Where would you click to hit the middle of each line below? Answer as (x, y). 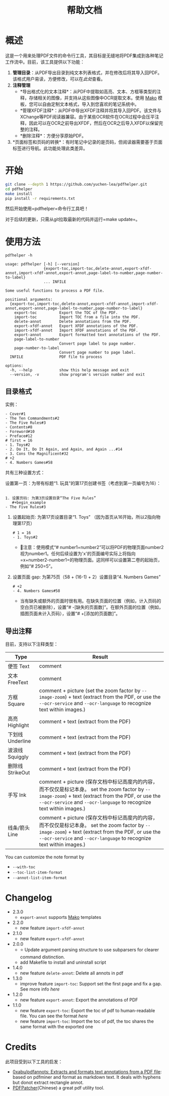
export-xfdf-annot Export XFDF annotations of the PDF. (76, 326)
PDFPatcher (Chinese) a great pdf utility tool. (58, 1087)
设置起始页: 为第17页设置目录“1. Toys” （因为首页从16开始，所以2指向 (84, 517)
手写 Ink (17, 795)
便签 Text (19, 666)
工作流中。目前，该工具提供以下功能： (45, 62)
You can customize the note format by (45, 857)
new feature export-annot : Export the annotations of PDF (79, 1000)
